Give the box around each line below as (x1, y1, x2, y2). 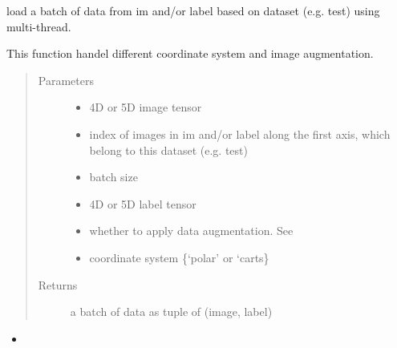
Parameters (38, 71, 94, 88)
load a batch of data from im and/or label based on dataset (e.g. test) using (6, 2, 380, 18)
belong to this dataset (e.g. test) (89, 141, 248, 158)
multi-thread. (6, 18, 71, 34)
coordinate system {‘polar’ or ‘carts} (89, 249, 269, 265)
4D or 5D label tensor (89, 195, 196, 212)
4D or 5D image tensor (89, 99, 202, 115)
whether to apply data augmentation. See (89, 222, 294, 239)
